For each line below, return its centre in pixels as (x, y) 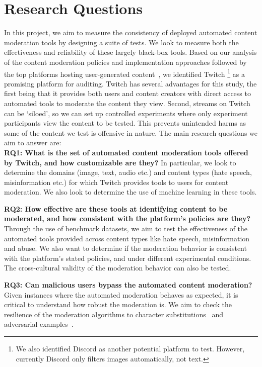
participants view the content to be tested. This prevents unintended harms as (125, 123)
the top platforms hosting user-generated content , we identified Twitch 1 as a (124, 73)
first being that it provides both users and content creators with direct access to (127, 93)
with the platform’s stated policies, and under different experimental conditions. (128, 258)
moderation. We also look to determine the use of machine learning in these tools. (130, 192)
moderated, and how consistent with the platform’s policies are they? (127, 218)
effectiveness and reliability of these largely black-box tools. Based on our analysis (130, 52)
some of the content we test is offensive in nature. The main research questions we (131, 132)
